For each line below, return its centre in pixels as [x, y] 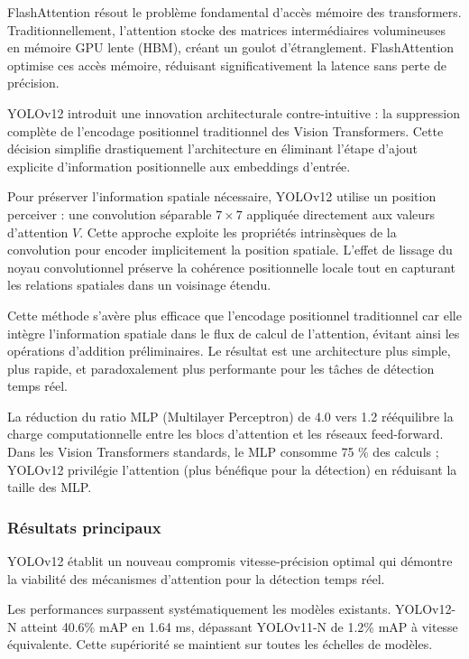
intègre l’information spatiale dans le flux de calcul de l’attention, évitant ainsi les [234, 333]
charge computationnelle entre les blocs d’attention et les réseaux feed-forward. [225, 434]
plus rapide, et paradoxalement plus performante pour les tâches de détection [221, 368]
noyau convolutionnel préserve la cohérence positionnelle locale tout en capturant [231, 267]
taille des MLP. [50, 487]
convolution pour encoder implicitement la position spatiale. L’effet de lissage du [230, 250]
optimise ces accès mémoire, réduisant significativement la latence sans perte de [227, 65]
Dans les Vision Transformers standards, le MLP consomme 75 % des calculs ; [223, 452]
